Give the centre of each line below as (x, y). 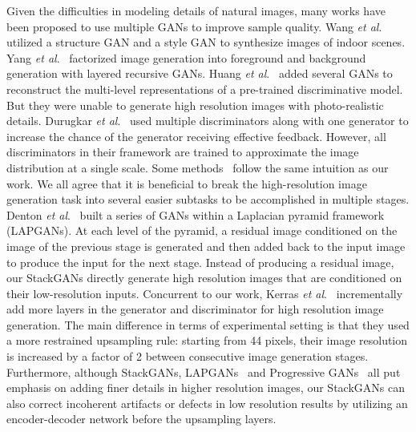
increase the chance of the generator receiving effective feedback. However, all (196, 136)
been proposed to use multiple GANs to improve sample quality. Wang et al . (194, 26)
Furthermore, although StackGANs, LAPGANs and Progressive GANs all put (204, 371)
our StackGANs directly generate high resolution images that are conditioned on (204, 278)
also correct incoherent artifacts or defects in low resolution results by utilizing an (207, 403)
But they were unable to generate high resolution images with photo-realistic (195, 105)
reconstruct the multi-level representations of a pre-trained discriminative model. (205, 89)
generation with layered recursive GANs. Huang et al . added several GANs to (200, 73)
